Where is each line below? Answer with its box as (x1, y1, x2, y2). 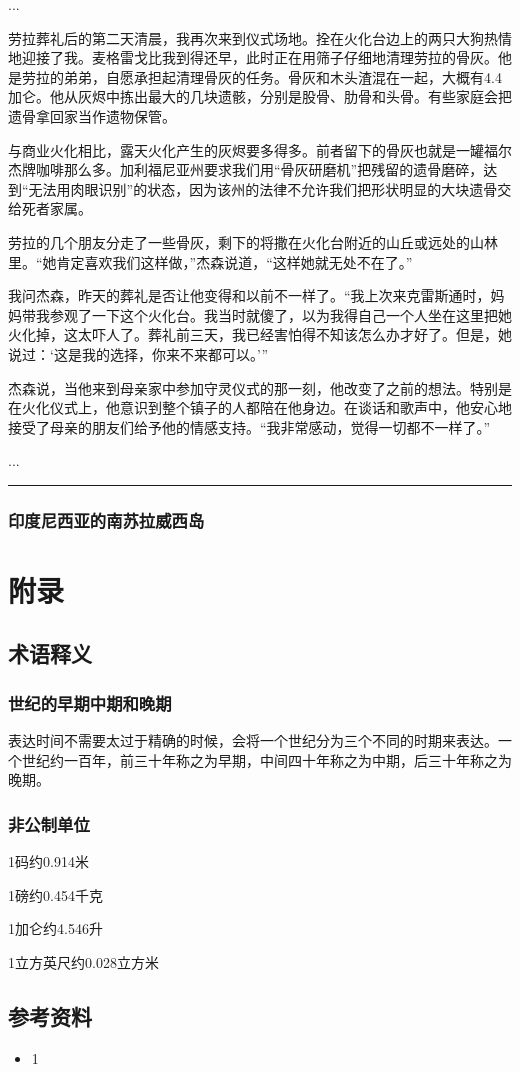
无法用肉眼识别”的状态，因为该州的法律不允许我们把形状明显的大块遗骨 (28, 178, 498, 199)
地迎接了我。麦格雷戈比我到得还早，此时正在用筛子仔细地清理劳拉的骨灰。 (8, 47, 498, 68)
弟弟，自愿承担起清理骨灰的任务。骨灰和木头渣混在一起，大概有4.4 (63, 66, 502, 87)
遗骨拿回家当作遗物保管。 (8, 105, 176, 126)
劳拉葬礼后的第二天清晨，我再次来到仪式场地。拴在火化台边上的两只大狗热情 (8, 27, 512, 48)
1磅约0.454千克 (8, 884, 103, 905)
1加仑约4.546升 (8, 918, 103, 939)
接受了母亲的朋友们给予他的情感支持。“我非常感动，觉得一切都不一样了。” (8, 416, 491, 437)
